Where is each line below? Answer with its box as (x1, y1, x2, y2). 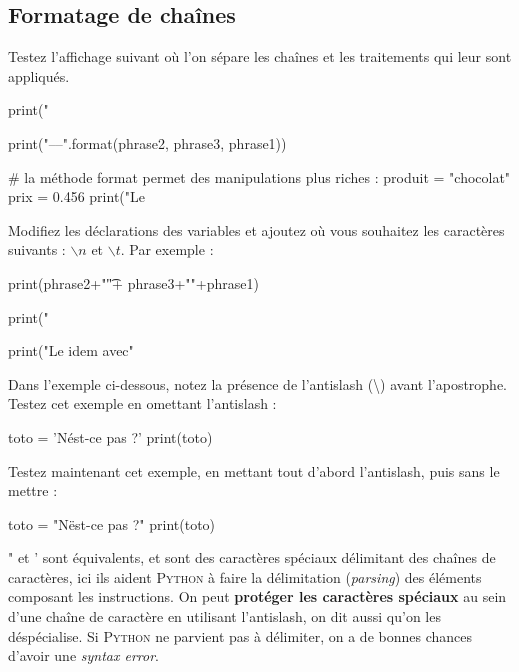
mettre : (8, 480, 58, 501)
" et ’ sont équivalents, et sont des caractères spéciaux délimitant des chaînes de (8, 547, 496, 568)
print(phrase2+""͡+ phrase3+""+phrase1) (8, 272, 259, 293)
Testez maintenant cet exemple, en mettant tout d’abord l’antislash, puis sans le (8, 460, 500, 481)
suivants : (8, 239, 66, 260)
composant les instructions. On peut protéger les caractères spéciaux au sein (8, 586, 507, 607)
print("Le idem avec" (8, 340, 134, 361)
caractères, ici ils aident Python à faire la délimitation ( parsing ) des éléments (8, 566, 482, 587)
